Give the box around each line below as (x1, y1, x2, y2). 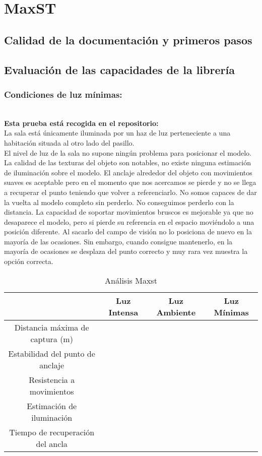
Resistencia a (29, 373, 75, 385)
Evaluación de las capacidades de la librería (4, 61, 235, 77)
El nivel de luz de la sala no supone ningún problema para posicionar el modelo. (4, 147, 251, 158)
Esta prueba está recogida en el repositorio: (4, 117, 159, 128)
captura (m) (30, 333, 73, 345)
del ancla (36, 437, 68, 449)
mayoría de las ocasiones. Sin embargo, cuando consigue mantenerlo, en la (4, 236, 233, 246)
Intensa (108, 306, 139, 318)
